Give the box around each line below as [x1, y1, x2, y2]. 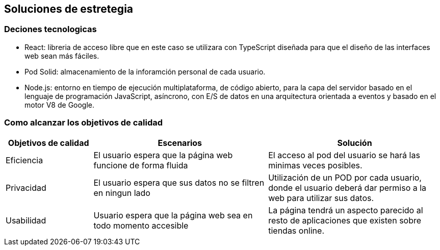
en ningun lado [93, 187, 150, 198]
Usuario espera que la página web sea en [93, 210, 253, 220]
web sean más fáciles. [24, 51, 99, 60]
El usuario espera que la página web [93, 149, 233, 160]
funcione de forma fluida [93, 160, 188, 170]
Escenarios [158, 137, 202, 148]
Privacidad [6, 182, 46, 193]
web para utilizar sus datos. [268, 192, 374, 203]
